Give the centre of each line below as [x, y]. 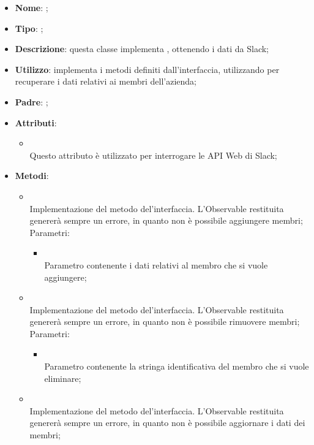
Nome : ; [32, 7]
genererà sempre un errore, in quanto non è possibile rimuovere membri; [165, 321]
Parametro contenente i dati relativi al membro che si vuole [156, 264]
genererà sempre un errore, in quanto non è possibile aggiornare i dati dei [167, 423]
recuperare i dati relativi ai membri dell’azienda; [106, 81]
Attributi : [36, 122]
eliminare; [63, 378]
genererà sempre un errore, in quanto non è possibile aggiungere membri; [166, 220]
